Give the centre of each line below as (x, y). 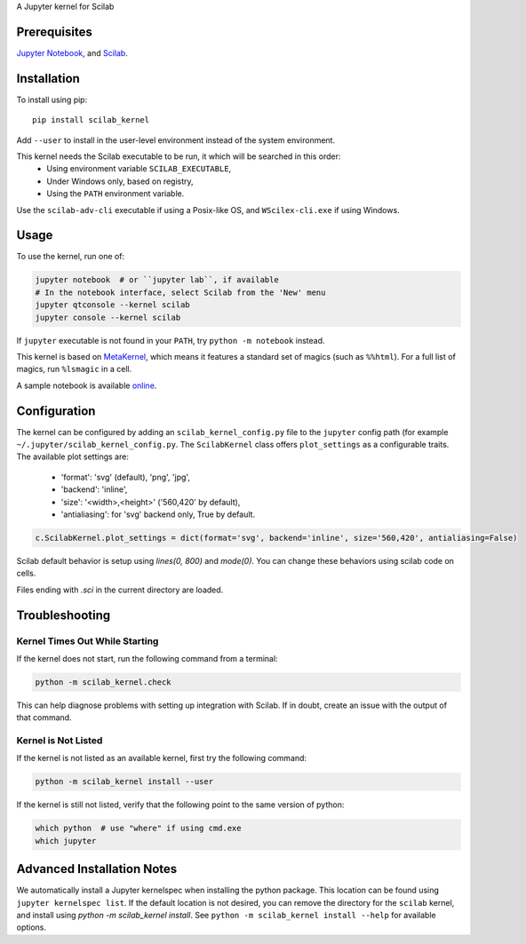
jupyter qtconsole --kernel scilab (112, 305)
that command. (44, 718)
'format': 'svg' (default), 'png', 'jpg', (126, 477)
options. (32, 927)
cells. (26, 574)
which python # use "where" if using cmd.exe (138, 829)
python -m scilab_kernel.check (104, 682)
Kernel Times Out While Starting (88, 641)
